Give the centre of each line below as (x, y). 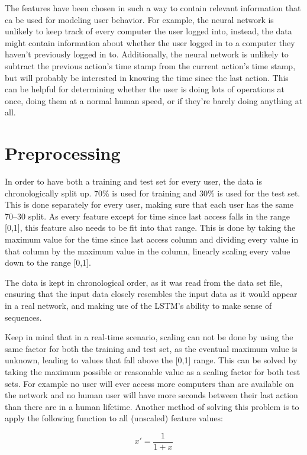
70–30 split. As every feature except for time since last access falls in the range (148, 216)
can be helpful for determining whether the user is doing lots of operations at (145, 89)
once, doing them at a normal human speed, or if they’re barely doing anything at (154, 100)
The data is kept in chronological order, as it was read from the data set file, (144, 282)
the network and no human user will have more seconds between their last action (151, 395)
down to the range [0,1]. (48, 262)
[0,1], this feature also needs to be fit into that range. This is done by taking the (150, 228)
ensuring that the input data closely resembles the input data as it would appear (151, 294)
